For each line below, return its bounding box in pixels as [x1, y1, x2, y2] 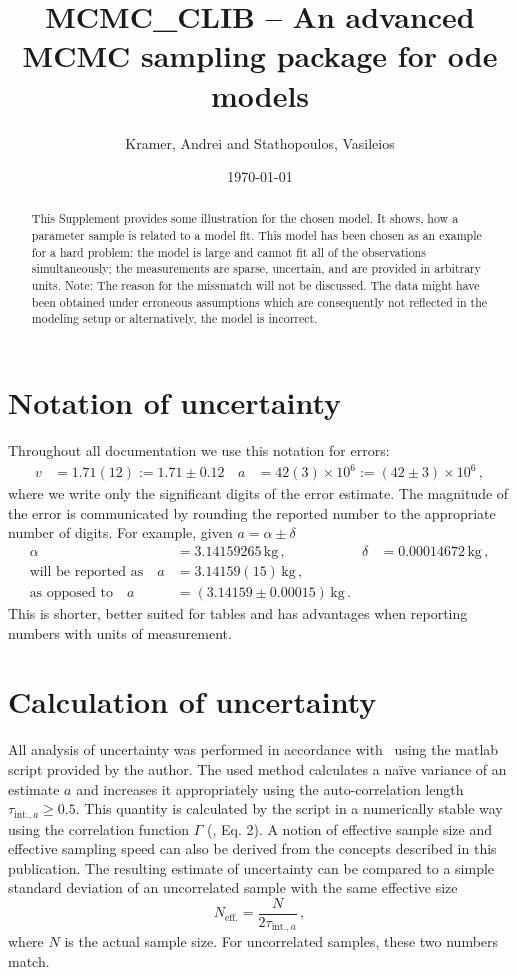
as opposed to [29, 586, 113, 600]
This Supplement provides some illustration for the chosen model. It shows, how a [31, 210, 459, 227]
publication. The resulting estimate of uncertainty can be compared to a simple [8, 857, 495, 878]
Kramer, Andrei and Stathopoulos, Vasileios [125, 132, 395, 153]
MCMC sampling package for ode [22, 35, 498, 76]
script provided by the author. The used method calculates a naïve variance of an [8, 758, 507, 779]
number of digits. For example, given [8, 522, 233, 543]
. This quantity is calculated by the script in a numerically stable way [75, 798, 503, 819]
